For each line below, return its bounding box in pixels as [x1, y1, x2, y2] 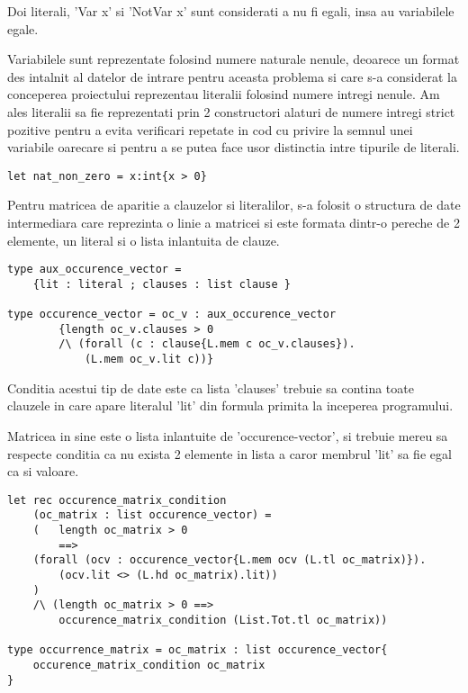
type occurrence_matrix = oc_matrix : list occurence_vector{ [7, 643, 388, 657]
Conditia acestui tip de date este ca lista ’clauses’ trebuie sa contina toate [7, 378, 414, 397]
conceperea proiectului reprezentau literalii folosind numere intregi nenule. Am [7, 85, 440, 103]
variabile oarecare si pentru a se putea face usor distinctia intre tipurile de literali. [7, 138, 460, 157]
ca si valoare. [7, 462, 79, 481]
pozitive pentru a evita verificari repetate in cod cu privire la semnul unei [7, 120, 413, 139]
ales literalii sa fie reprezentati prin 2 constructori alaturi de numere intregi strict [7, 102, 455, 121]
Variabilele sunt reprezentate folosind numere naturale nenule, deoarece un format [7, 49, 460, 68]
